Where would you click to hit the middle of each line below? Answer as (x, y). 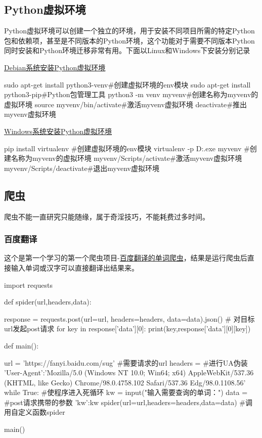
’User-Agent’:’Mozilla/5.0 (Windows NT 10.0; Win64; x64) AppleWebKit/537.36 (129, 373)
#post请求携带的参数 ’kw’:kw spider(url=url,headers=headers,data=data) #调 (128, 402)
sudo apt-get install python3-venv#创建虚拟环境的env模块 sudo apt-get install (127, 84)
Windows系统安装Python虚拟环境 (58, 131)
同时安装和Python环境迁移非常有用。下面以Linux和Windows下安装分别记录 (127, 50)
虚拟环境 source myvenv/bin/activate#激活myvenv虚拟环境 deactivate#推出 (125, 104)
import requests (28, 284)
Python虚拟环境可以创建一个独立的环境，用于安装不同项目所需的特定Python (129, 31)
